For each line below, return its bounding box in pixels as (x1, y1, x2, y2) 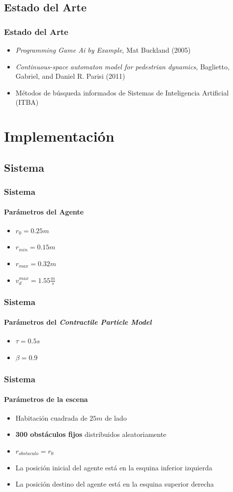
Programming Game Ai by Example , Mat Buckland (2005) (15, 45, 191, 55)
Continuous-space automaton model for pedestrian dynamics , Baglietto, (15, 61, 230, 71)
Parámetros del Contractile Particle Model (4, 316, 152, 327)
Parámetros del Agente (4, 206, 84, 216)
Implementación (4, 126, 115, 146)
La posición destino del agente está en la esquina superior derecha (15, 479, 214, 489)
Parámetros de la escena (4, 394, 88, 404)
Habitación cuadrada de (15, 412, 87, 423)
